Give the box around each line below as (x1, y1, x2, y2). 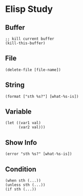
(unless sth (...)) (5, 183, 46, 188)
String (5, 81, 25, 89)
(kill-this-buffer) (5, 41, 46, 46)
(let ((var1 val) (5, 121, 41, 126)
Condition (5, 165, 36, 173)
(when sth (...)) (5, 178, 41, 183)
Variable (5, 108, 32, 116)
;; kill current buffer (5, 36, 55, 41)
